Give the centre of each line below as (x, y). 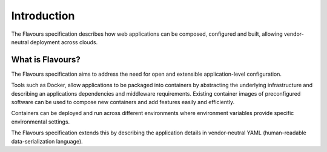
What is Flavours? (46, 60)
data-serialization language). (47, 141)
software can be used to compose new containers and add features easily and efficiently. (123, 102)
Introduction (43, 16)
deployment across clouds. (64, 42)
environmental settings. (41, 122)
